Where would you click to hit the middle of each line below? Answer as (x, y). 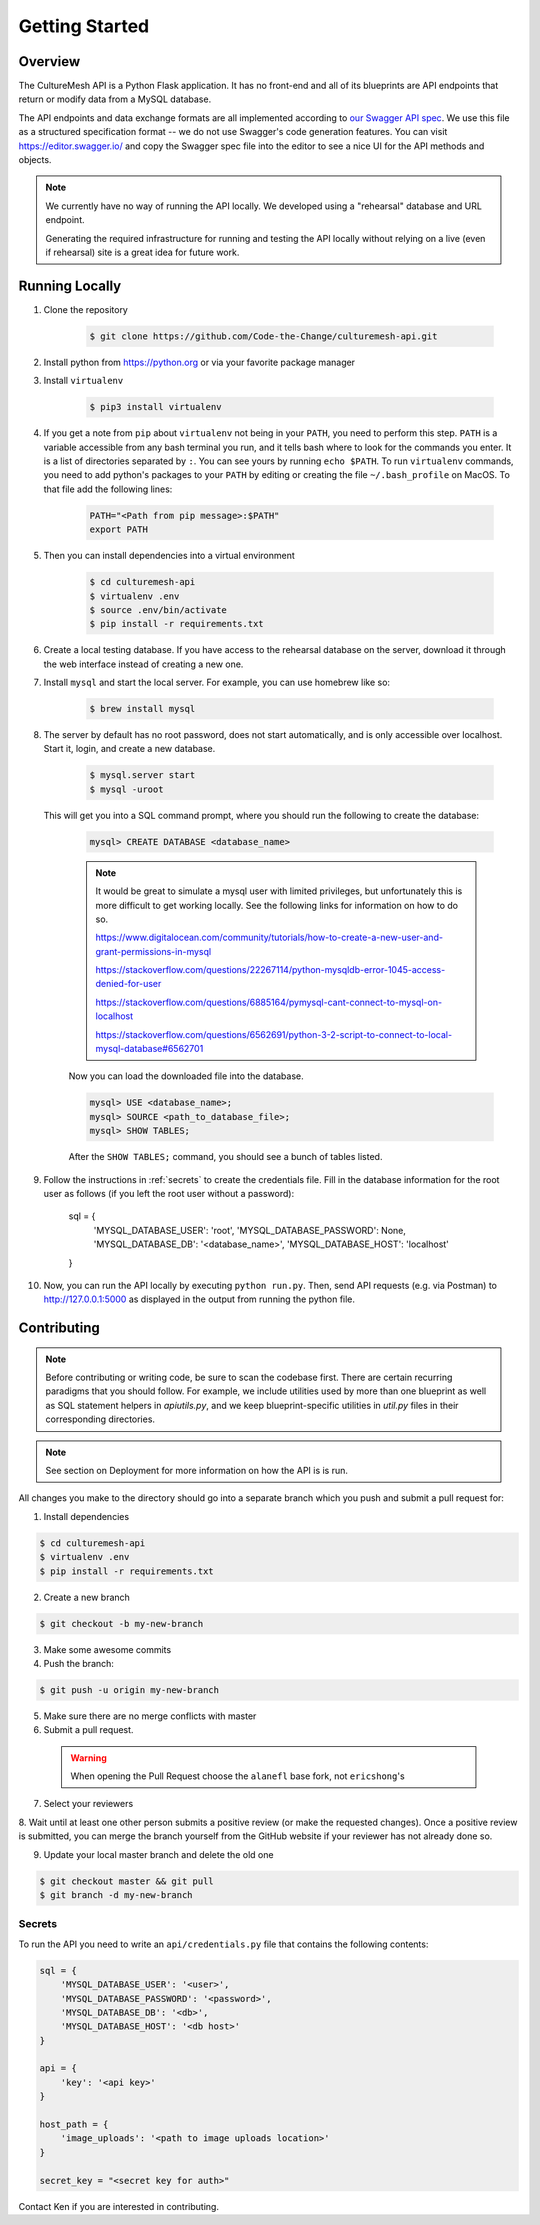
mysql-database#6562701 (149, 1049)
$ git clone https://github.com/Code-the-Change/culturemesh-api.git (263, 336)
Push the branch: (79, 1663)
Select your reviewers (88, 1804)
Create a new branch (86, 1597)
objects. (35, 160)
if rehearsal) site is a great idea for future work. (142, 252)
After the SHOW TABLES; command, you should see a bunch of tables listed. (225, 1157)
